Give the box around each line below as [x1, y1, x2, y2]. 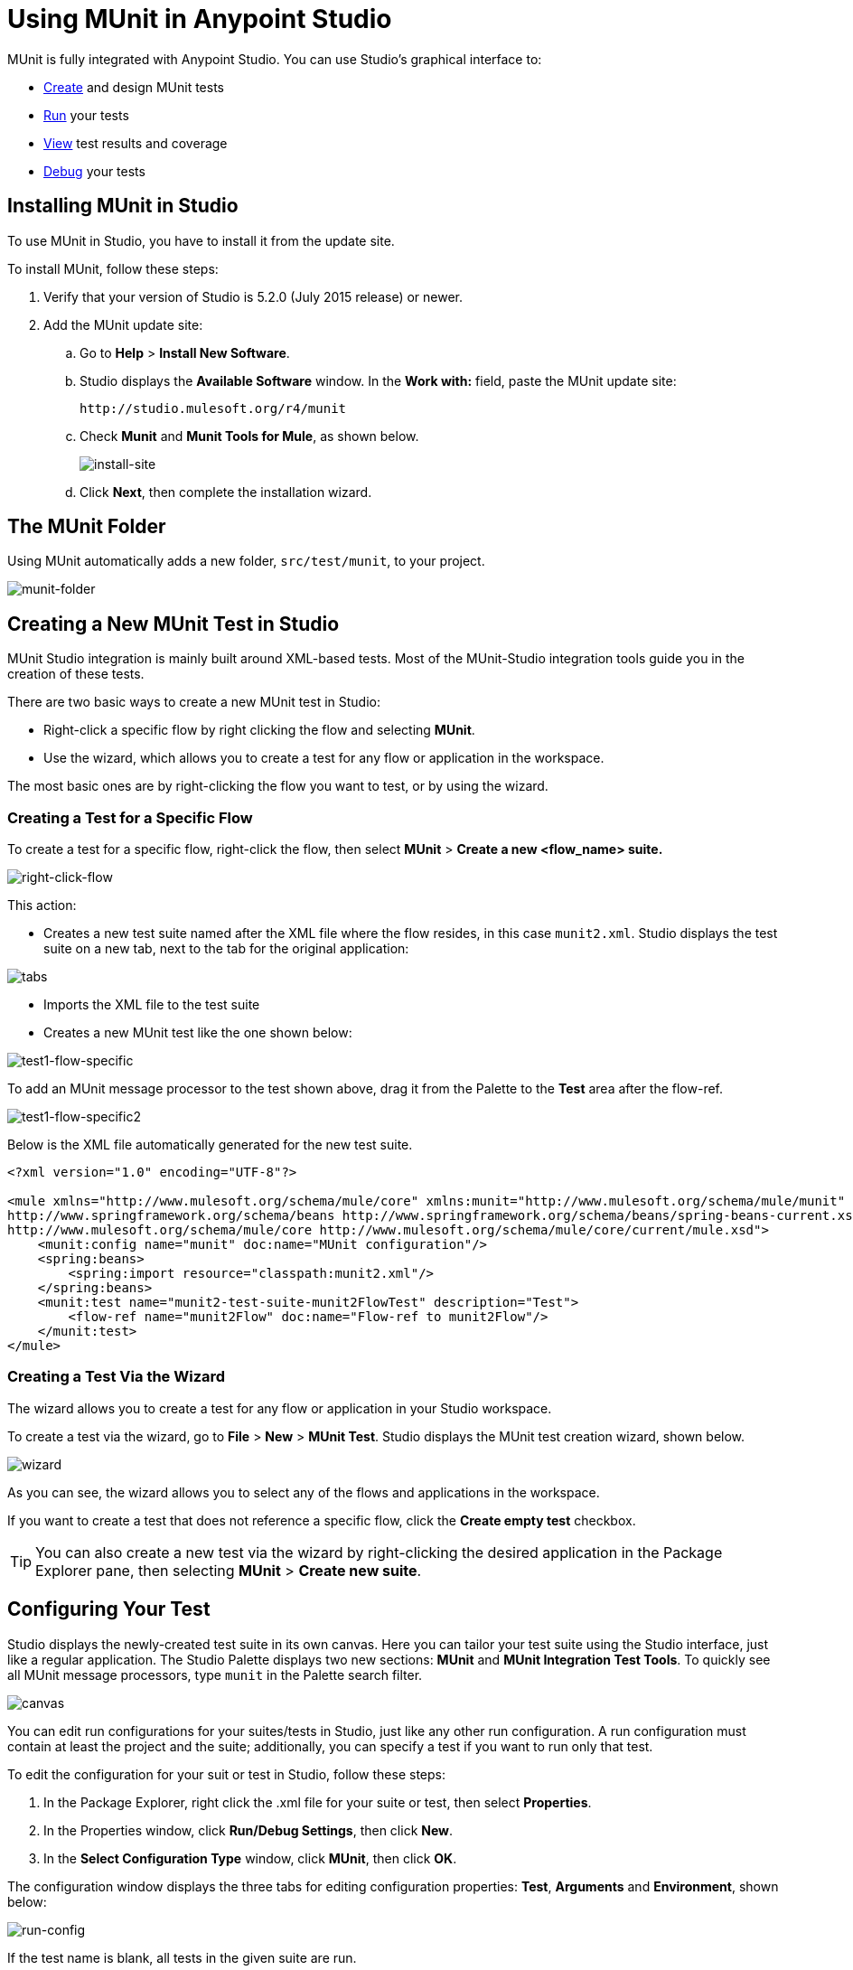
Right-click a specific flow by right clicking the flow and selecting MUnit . [43, 722, 475, 738]
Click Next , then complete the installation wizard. [80, 483, 372, 500]
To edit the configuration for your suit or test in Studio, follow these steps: [7, 1766, 445, 1782]
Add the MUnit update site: [43, 316, 203, 333]
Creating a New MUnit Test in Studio [7, 612, 340, 635]
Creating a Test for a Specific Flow [7, 808, 253, 827]
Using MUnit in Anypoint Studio [7, 4, 392, 34]
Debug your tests [43, 163, 145, 179]
